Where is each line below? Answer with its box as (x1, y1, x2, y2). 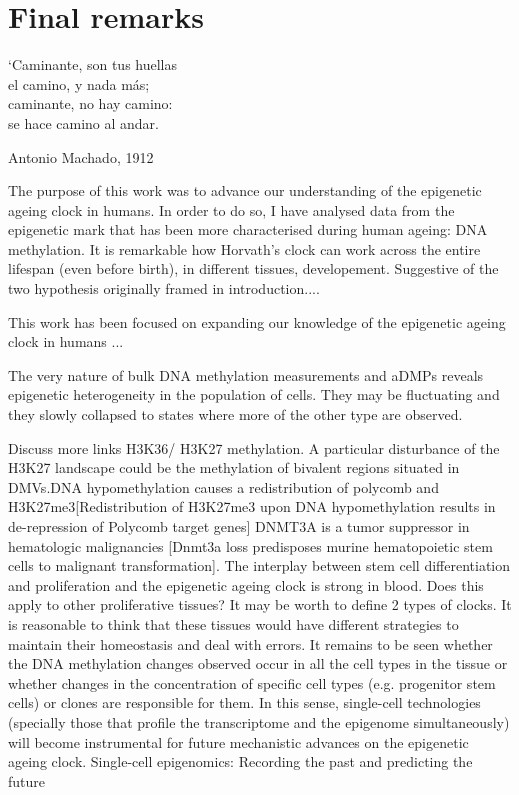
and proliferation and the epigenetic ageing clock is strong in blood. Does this (8, 574, 484, 595)
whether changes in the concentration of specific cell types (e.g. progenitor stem (8, 672, 496, 693)
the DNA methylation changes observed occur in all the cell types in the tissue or (8, 653, 508, 674)
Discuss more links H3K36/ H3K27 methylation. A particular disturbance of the (8, 437, 500, 458)
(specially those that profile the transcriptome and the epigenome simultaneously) (8, 711, 510, 732)
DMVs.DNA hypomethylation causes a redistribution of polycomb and (8, 476, 439, 497)
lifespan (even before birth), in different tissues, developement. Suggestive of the (8, 258, 499, 279)
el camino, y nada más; (8, 73, 150, 94)
